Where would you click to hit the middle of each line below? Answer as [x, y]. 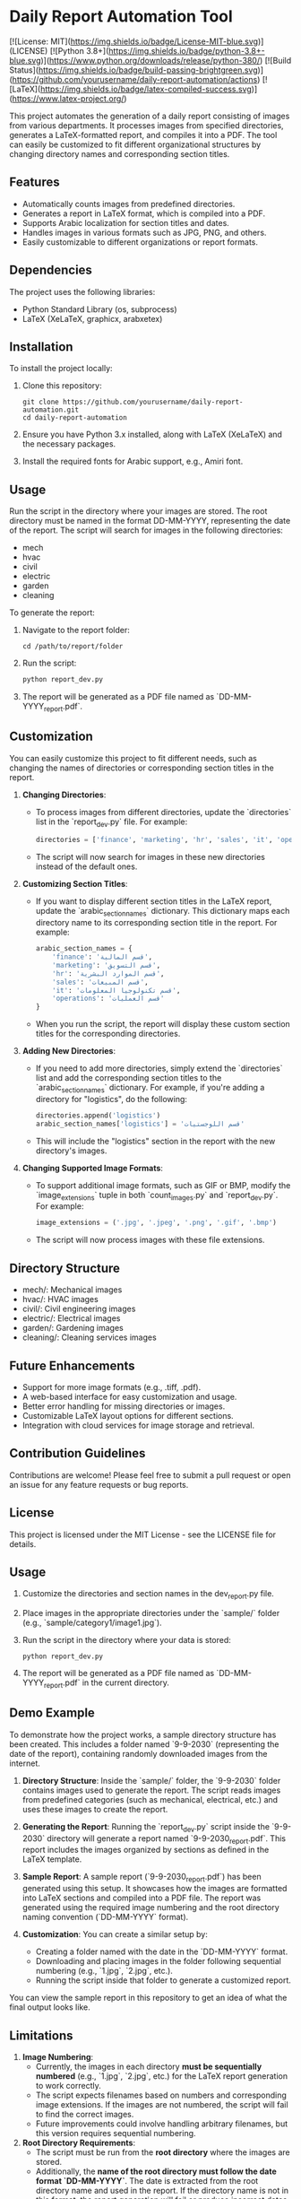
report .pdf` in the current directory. [107, 1684]
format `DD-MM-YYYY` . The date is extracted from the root [147, 2181]
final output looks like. [50, 2007]
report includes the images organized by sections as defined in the [146, 1850]
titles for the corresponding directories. [108, 1034]
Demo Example [52, 1713]
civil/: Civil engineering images [79, 1309]
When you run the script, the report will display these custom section [163, 1024]
